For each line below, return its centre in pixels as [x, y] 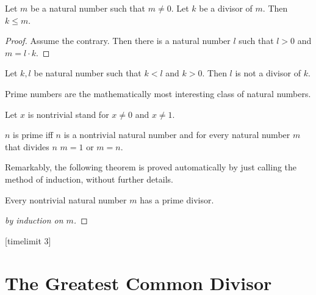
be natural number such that [88, 73]
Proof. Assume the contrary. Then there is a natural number [118, 41]
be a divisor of [226, 8]
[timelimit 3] [28, 240]
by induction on [34, 220]
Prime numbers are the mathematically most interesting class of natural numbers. [158, 93]
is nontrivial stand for [68, 114]
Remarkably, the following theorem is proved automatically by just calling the [151, 167]
